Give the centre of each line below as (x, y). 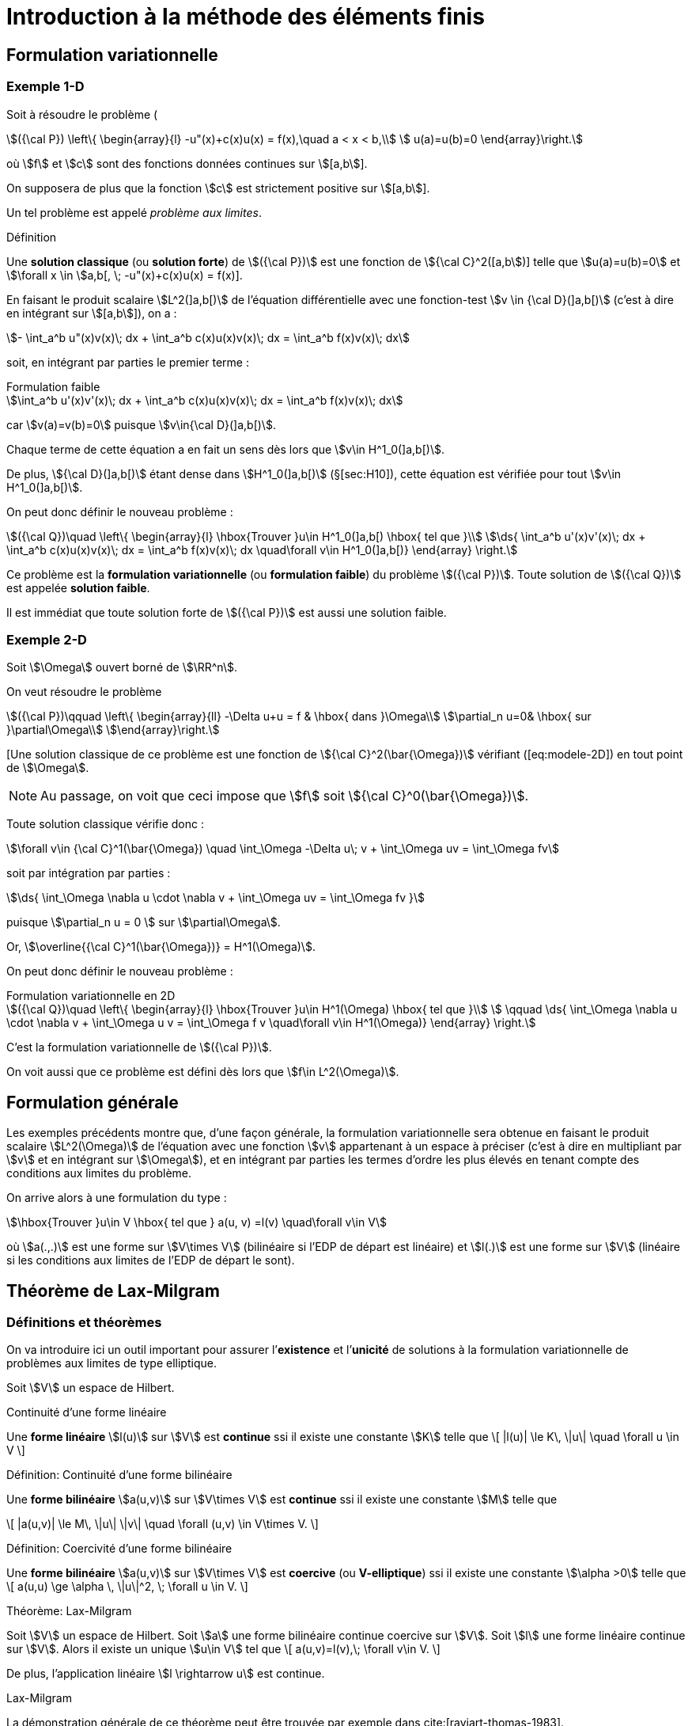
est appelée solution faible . (78, 587)
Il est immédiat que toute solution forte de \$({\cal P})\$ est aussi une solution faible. (227, 612)
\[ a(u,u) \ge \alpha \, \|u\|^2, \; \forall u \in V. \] (127, 1587)
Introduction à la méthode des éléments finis (246, 17)
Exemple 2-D (47, 639)
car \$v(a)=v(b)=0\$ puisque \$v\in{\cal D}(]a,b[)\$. (141, 424)
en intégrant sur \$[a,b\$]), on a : (92, 313)
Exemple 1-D (45, 87)
